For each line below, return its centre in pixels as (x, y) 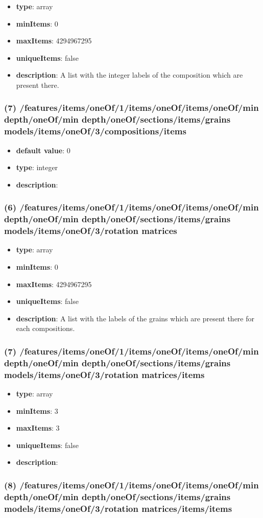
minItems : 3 (37, 410)
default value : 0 (43, 150)
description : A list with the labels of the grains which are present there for (135, 318)
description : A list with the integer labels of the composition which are (129, 75)
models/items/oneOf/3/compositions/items (95, 131)
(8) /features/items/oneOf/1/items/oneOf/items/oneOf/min (131, 485)
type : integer (37, 167)
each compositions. (45, 328)
